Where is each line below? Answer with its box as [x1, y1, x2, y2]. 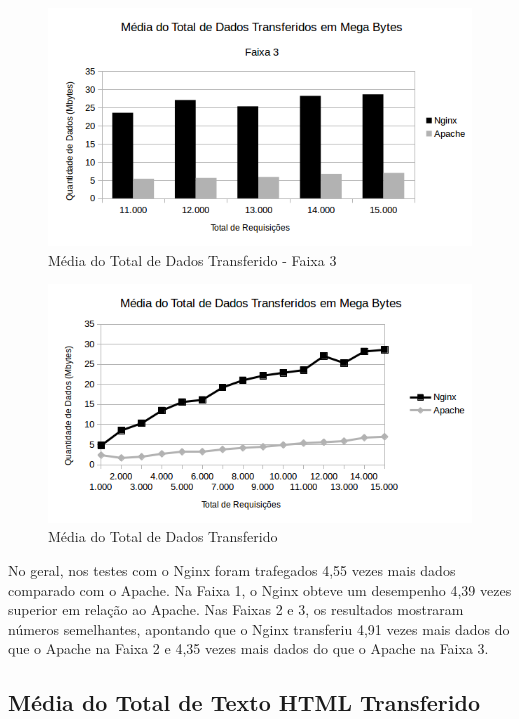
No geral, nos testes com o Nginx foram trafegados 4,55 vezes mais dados [8, 559, 456, 580]
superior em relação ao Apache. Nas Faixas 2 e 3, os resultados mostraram [8, 599, 464, 620]
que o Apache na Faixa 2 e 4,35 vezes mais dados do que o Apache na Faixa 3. [8, 638, 489, 659]
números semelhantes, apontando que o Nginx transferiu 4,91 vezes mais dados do [8, 618, 510, 639]
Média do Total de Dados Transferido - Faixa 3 [48, 249, 337, 270]
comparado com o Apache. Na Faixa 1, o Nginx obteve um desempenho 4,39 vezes [8, 579, 512, 600]
